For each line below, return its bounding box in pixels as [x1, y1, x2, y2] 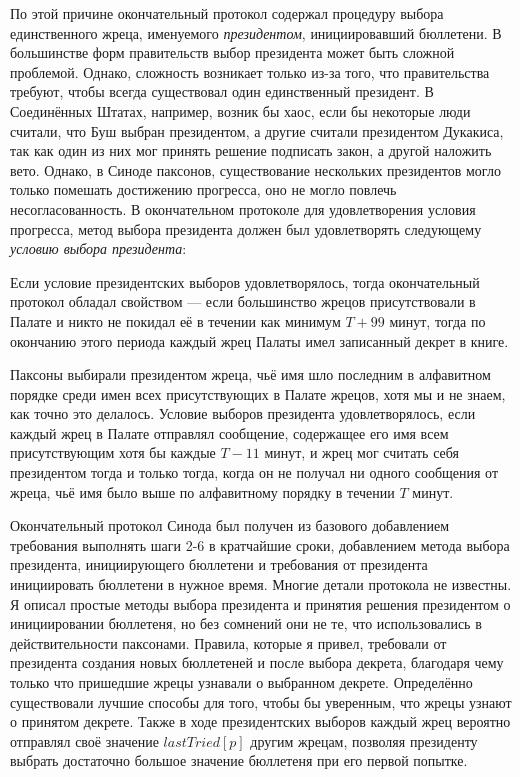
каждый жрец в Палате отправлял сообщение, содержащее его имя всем [10, 422, 449, 443]
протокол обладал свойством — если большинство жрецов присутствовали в [10, 291, 476, 312]
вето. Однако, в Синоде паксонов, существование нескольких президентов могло [10, 159, 501, 180]
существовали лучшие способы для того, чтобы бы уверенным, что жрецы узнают [10, 691, 512, 712]
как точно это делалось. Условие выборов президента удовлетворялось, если [10, 403, 476, 424]
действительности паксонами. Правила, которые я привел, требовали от [10, 632, 447, 653]
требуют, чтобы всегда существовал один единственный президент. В [10, 81, 434, 102]
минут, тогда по [389, 310, 486, 331]
